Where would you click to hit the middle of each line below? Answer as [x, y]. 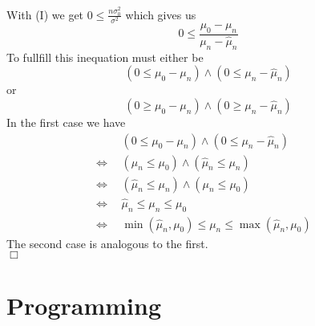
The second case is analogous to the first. [107, 243]
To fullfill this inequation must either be [105, 57]
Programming [84, 306]
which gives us [161, 14]
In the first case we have [66, 122]
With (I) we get [45, 14]
